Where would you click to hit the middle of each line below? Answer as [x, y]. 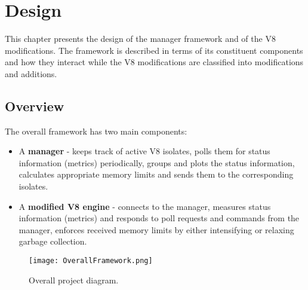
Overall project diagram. [74, 280]
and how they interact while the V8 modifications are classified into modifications [154, 62]
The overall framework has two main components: [96, 131]
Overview [35, 106]
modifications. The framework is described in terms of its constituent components [154, 50]
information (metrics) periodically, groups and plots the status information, [157, 162]
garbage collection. [53, 241]
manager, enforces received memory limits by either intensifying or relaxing [156, 229]
